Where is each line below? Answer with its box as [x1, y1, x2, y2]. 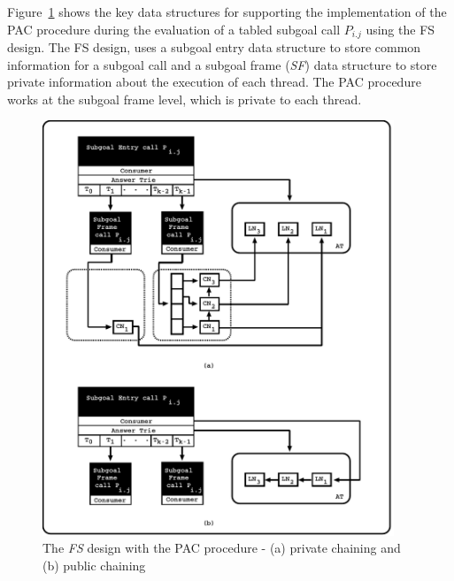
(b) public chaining [42, 555, 146, 574]
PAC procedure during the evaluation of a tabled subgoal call [7, 19, 341, 38]
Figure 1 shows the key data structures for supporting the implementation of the [7, 3, 447, 20]
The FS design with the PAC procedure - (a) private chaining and [42, 539, 401, 557]
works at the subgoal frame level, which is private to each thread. [7, 89, 362, 108]
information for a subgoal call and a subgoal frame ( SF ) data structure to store [7, 55, 437, 73]
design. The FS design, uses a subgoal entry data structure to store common [7, 38, 421, 57]
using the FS [366, 19, 435, 38]
